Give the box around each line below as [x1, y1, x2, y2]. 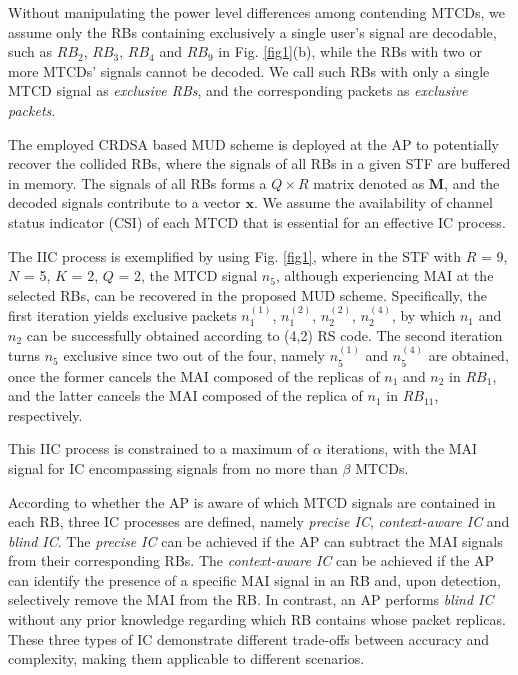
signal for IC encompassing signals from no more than [8, 457, 338, 478]
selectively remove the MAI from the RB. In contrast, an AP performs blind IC [8, 589, 494, 610]
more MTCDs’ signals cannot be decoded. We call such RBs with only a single [8, 60, 490, 81]
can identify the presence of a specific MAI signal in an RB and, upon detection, [8, 569, 501, 590]
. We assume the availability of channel [253, 192, 493, 213]
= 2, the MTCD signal [118, 265, 258, 286]
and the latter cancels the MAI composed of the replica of [8, 385, 363, 406]
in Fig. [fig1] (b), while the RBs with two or [218, 41, 482, 62]
